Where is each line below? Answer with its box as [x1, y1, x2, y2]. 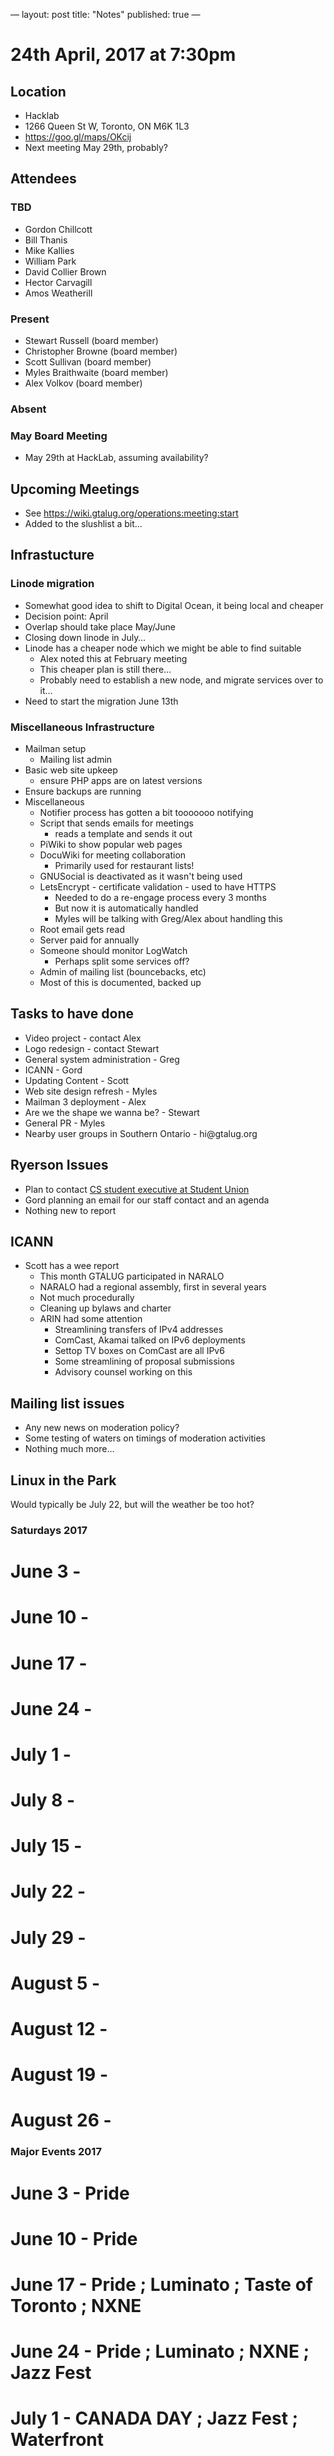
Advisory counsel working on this [54, 1366, 193, 1378]
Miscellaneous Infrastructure [10, 720, 155, 734]
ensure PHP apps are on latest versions [39, 775, 203, 786]
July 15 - [10, 1835, 83, 1858]
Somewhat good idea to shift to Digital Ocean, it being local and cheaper [24, 599, 324, 611]
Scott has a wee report [24, 1260, 120, 1272]
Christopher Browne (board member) [24, 345, 178, 357]
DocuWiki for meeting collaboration [39, 849, 187, 861]
